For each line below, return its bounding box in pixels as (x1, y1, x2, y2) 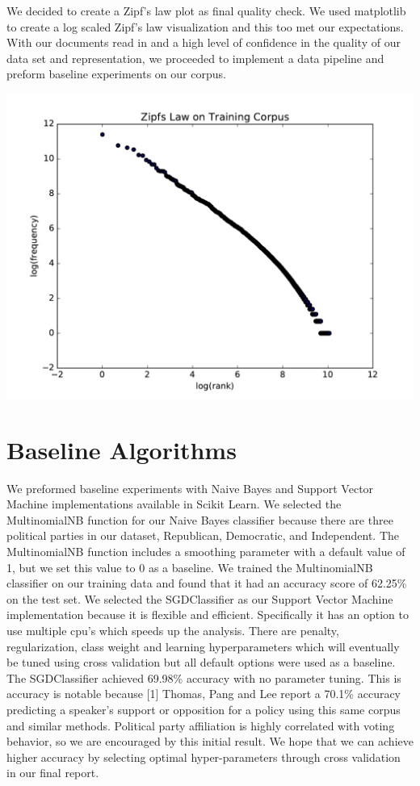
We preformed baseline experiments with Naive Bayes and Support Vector (6, 479, 374, 496)
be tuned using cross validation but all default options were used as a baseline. (6, 654, 396, 671)
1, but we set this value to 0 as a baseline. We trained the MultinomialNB (6, 558, 373, 575)
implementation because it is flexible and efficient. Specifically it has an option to (6, 606, 409, 623)
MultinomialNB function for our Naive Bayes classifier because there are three (6, 511, 393, 528)
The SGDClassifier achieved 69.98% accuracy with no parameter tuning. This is (6, 669, 401, 686)
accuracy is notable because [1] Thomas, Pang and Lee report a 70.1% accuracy (6, 685, 401, 702)
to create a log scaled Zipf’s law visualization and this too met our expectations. (6, 18, 404, 35)
